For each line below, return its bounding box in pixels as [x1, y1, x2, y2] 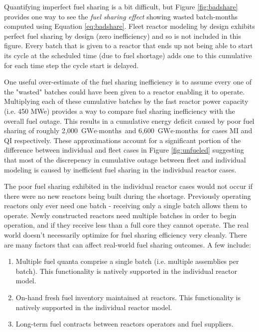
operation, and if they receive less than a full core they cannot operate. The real [4, 220, 249, 230]
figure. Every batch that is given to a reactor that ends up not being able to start [4, 40, 253, 51]
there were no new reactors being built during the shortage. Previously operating [4, 190, 251, 201]
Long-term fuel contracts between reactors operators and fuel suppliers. [15, 319, 234, 329]
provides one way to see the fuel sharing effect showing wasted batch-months [4, 11, 238, 21]
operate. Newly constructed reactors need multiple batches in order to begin [4, 210, 237, 220]
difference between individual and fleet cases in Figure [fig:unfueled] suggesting [4, 145, 244, 155]
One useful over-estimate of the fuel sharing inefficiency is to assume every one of [4, 77, 252, 87]
